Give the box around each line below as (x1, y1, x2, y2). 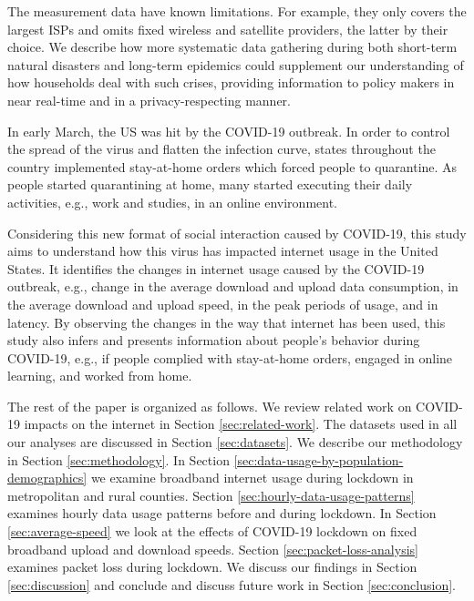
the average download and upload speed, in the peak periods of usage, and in (7, 294, 438, 313)
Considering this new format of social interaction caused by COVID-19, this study (7, 223, 467, 242)
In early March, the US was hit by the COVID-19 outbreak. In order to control (7, 121, 450, 140)
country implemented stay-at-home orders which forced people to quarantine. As (7, 157, 458, 176)
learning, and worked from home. (7, 366, 192, 385)
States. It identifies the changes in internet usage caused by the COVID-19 (7, 259, 425, 278)
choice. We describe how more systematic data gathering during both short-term (7, 37, 458, 56)
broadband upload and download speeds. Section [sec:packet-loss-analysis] (7, 539, 418, 558)
